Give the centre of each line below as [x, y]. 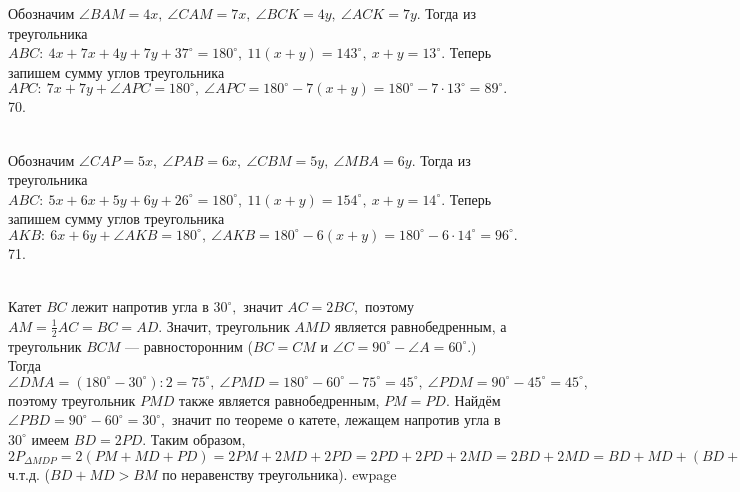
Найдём [477, 399]
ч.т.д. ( [29, 473]
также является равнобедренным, [279, 399]
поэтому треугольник [72, 399]
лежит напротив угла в [140, 306]
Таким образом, [198, 438]
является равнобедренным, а [420, 325]
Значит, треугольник [228, 325]
